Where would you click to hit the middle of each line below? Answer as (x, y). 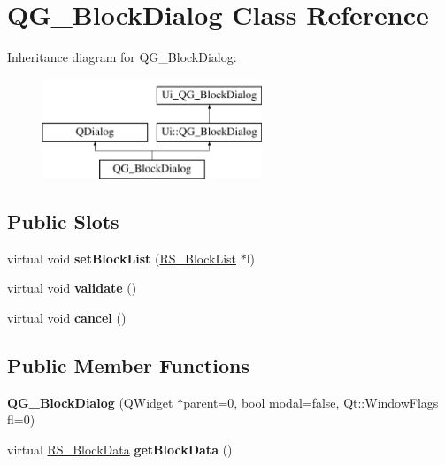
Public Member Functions (128, 366)
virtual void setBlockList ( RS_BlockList (122, 258)
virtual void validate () (72, 288)
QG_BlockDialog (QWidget (90, 402)
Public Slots (63, 221)
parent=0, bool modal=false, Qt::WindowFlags (311, 402)
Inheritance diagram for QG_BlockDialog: (122, 57)
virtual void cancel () (67, 318)
